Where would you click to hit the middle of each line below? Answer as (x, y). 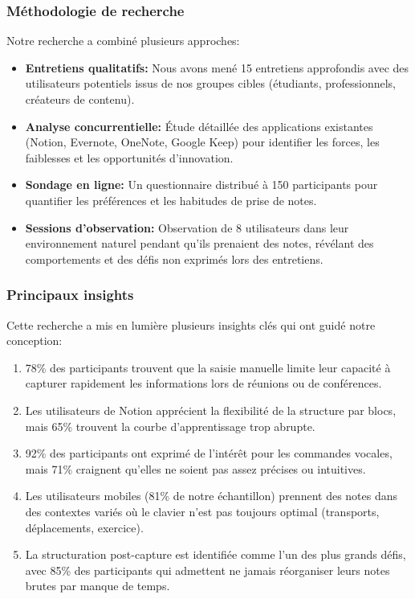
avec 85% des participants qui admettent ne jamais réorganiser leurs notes (207, 570)
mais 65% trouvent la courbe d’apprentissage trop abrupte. (170, 426)
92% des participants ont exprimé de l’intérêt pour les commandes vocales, (209, 453)
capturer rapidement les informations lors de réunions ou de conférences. (203, 383)
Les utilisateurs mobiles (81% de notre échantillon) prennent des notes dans (212, 496)
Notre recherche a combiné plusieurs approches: (123, 41)
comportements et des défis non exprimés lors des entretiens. (174, 258)
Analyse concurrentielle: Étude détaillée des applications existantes (199, 126)
